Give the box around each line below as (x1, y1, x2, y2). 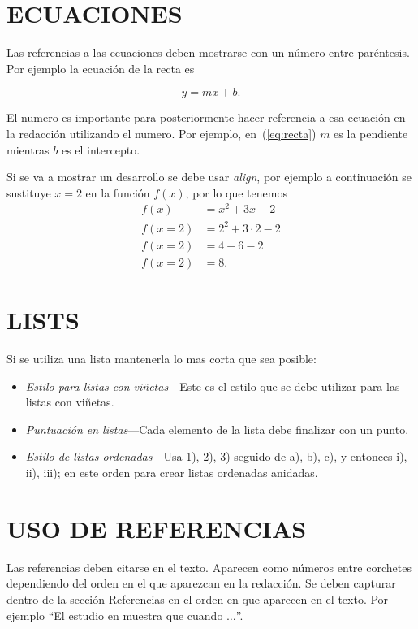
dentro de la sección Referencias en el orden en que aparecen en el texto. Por (6, 590, 389, 607)
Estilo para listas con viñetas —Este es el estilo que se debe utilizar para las (25, 377, 400, 394)
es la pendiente (334, 124, 408, 141)
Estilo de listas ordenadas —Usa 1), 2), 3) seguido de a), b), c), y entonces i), (25, 448, 407, 465)
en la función (85, 184, 150, 201)
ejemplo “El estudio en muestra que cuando (6, 606, 223, 623)
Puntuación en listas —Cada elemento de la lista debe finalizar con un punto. (25, 420, 409, 437)
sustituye (6, 184, 51, 201)
